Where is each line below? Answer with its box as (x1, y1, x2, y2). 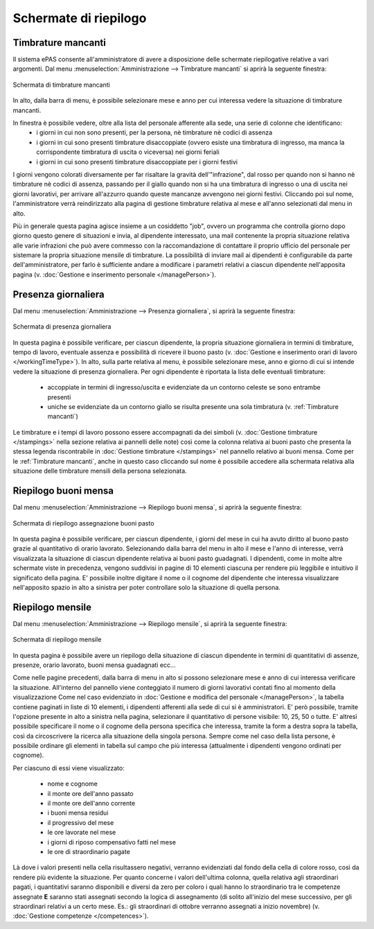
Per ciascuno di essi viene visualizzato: (12, 763, 125, 772)
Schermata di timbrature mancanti (12, 80, 110, 89)
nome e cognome (47, 780, 98, 788)
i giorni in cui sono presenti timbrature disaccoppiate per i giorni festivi (36, 157, 238, 166)
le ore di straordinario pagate (47, 848, 131, 856)
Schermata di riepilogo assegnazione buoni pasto (12, 519, 155, 527)
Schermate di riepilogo (12, 10, 147, 26)
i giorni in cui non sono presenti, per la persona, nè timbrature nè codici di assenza (36, 128, 273, 137)
